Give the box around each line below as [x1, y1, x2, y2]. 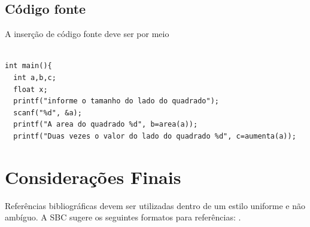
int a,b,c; [13, 73, 56, 82]
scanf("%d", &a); [13, 108, 82, 117]
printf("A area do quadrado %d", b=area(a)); [13, 120, 198, 129]
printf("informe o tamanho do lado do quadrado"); [13, 97, 219, 106]
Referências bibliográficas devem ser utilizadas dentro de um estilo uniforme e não [5, 199, 306, 211]
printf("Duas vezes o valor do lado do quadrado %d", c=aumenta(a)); [13, 131, 296, 140]
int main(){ [5, 62, 52, 70]
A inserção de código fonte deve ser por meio [5, 27, 169, 40]
